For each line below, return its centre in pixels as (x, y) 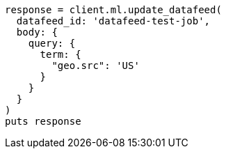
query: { (52, 43)
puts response (43, 121)
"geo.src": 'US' (96, 66)
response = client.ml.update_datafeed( (113, 10)
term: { (60, 54)
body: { (37, 32)
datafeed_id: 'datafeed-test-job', (113, 21)
